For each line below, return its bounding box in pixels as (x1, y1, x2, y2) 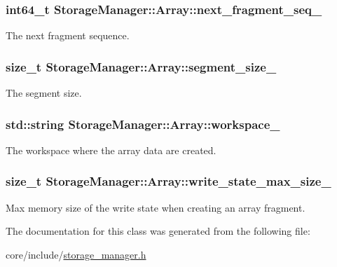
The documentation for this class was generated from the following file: (6, 224, 310, 238)
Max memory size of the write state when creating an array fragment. (6, 200, 305, 214)
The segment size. (6, 85, 82, 100)
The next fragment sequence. (6, 28, 130, 43)
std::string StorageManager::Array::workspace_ (6, 115, 280, 132)
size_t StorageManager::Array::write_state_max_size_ (6, 172, 331, 190)
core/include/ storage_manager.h (6, 247, 146, 261)
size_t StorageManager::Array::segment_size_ (6, 57, 277, 75)
